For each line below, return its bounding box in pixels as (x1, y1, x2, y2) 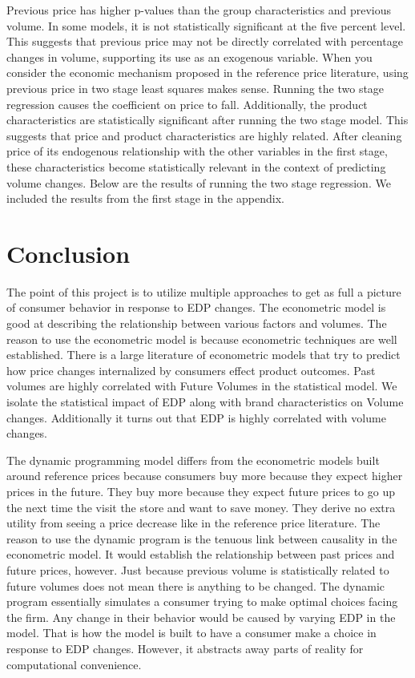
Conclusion (6, 236, 131, 269)
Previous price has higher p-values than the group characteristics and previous (6, 2, 392, 18)
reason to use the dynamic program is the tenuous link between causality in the (6, 530, 397, 547)
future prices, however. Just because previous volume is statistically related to (6, 561, 389, 578)
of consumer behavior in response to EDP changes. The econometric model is (6, 299, 386, 316)
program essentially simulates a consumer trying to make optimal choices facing (6, 593, 398, 610)
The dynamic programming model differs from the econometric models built (6, 451, 380, 468)
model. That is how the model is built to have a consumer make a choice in (6, 624, 377, 641)
